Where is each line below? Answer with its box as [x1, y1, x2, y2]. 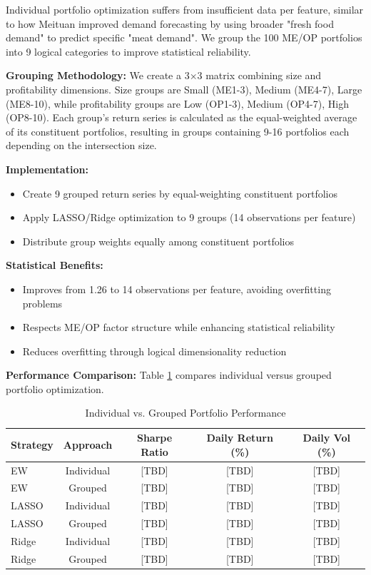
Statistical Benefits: [6, 258, 103, 273]
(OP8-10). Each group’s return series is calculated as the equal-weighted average [6, 110, 357, 125]
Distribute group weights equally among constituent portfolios [22, 233, 295, 248]
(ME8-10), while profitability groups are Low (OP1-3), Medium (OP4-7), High [6, 96, 349, 111]
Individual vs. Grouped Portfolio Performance [85, 405, 286, 420]
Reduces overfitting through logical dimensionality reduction [22, 343, 287, 358]
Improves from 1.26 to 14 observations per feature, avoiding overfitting [22, 281, 331, 296]
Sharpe [136, 430, 173, 445]
